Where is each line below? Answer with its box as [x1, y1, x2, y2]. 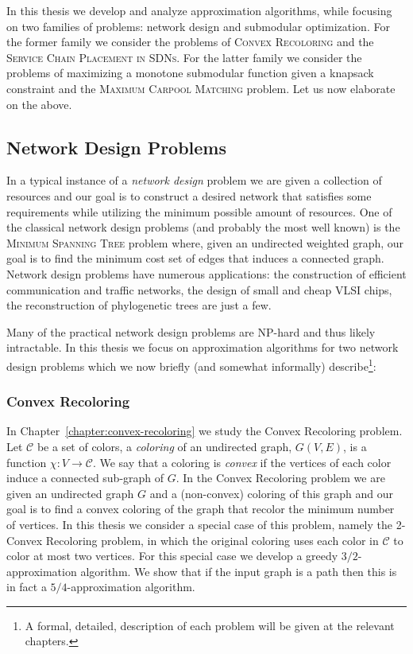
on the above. [6, 95, 72, 112]
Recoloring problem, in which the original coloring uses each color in [45, 531, 379, 548]
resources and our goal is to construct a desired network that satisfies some [6, 187, 372, 204]
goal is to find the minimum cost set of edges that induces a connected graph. [6, 250, 384, 267]
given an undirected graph [6, 485, 134, 501]
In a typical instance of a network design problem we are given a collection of [6, 172, 382, 189]
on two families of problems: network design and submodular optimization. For [6, 18, 390, 34]
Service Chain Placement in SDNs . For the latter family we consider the [6, 49, 362, 65]
